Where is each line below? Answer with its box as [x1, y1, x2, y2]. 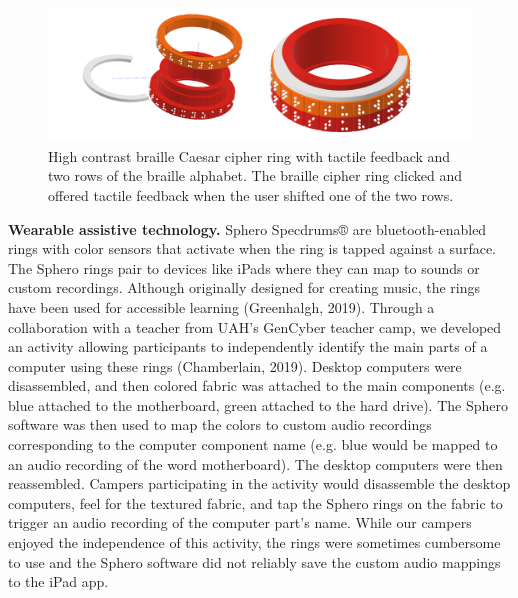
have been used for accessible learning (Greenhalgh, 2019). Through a [8, 296, 435, 317]
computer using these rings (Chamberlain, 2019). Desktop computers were [8, 355, 462, 376]
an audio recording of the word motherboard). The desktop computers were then [8, 453, 503, 474]
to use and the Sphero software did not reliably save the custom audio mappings [8, 551, 501, 572]
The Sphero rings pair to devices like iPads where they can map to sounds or [8, 257, 480, 278]
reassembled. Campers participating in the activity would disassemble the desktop [8, 473, 511, 494]
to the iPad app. [8, 571, 109, 592]
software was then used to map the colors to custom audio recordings [8, 414, 432, 435]
